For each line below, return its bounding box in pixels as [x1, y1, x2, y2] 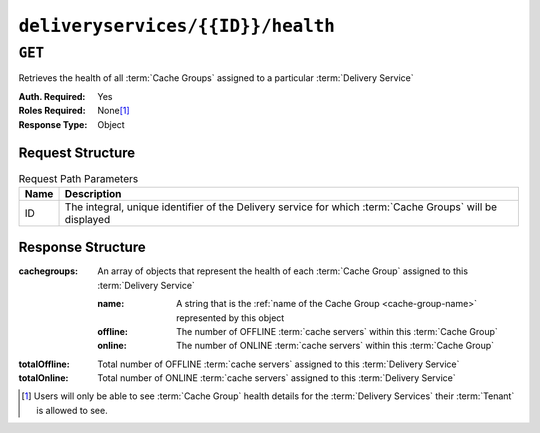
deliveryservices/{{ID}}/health [18, 15, 335, 37]
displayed [64, 212, 111, 226]
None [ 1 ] [97, 105, 130, 117]
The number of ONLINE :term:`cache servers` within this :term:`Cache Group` [176, 340, 495, 352]
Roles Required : [18, 105, 86, 117]
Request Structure [18, 145, 136, 162]
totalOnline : [18, 372, 69, 384]
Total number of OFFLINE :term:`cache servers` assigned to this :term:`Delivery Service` [97, 358, 460, 370]
